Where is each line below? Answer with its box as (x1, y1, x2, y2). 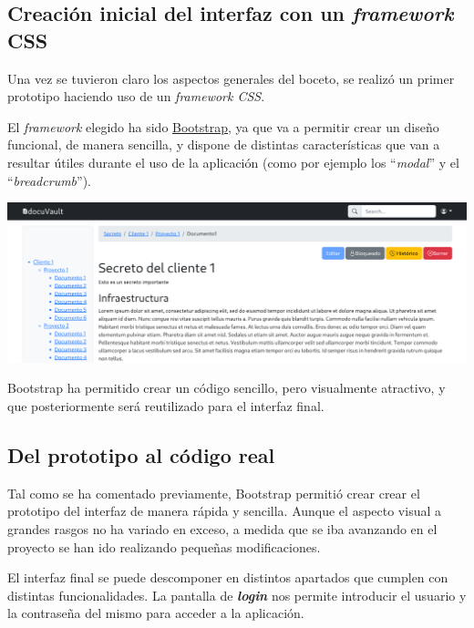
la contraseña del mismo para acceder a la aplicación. (7, 603, 304, 623)
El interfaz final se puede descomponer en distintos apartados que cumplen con (7, 568, 448, 587)
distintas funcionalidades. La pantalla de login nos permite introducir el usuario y (7, 585, 467, 604)
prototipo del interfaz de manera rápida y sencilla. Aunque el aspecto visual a (7, 501, 442, 520)
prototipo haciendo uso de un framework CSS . (7, 87, 265, 106)
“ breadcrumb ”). (7, 170, 91, 190)
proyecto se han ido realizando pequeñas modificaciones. (7, 537, 321, 556)
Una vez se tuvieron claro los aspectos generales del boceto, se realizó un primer (7, 68, 455, 88)
